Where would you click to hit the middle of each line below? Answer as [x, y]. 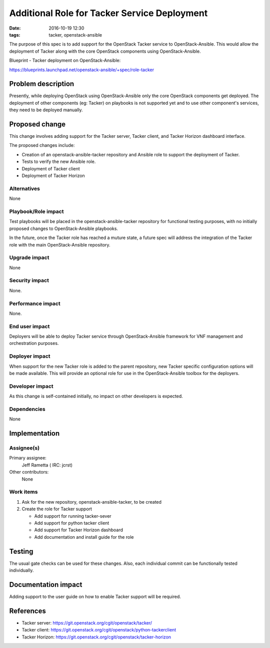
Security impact [29, 281]
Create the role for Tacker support [57, 509]
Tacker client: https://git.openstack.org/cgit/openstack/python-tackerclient [99, 630]
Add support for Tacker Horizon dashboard [79, 530]
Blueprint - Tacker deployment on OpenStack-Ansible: [65, 61]
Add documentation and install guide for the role [84, 537]
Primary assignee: [28, 458]
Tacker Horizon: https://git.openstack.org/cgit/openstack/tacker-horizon [96, 637]
